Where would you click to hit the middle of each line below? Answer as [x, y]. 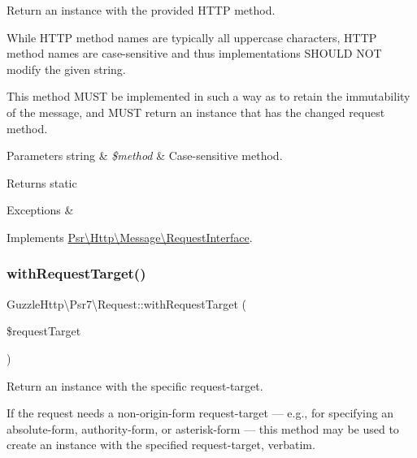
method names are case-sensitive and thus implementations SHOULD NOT [194, 53]
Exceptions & [40, 210]
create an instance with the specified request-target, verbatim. [161, 445]
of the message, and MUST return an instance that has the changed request [196, 112]
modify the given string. [66, 69]
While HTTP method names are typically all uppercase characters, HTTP [192, 37]
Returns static [42, 182]
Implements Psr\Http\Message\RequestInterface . [130, 237]
